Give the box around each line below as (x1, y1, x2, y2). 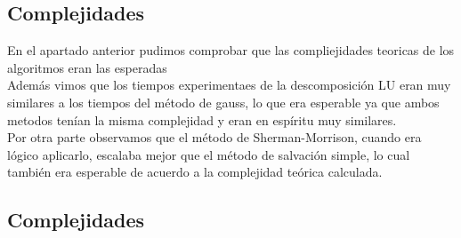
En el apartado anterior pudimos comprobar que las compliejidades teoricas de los (7, 41, 455, 59)
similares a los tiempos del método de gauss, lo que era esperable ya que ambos (7, 92, 440, 111)
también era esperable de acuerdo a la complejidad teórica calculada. (7, 163, 383, 181)
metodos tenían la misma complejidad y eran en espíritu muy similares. (7, 110, 397, 129)
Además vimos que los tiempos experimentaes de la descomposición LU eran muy (7, 75, 451, 94)
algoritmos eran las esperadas (7, 58, 167, 76)
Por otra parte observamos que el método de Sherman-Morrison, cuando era (7, 128, 422, 147)
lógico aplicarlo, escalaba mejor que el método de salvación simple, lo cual (7, 145, 410, 163)
